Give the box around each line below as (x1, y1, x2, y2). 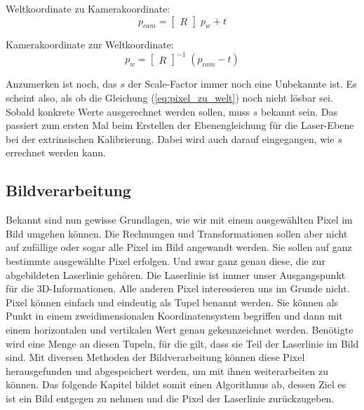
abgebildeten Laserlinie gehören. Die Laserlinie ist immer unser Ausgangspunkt (6, 267, 346, 282)
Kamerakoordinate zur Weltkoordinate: (6, 37, 174, 52)
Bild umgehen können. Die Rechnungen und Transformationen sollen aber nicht (6, 226, 348, 240)
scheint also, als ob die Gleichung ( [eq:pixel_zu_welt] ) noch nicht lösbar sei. (6, 90, 333, 105)
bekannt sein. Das (261, 104, 338, 118)
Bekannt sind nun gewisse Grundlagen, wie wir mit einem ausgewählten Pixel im (6, 212, 353, 227)
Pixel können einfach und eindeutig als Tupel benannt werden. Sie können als (6, 294, 339, 309)
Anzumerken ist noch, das (6, 76, 117, 91)
